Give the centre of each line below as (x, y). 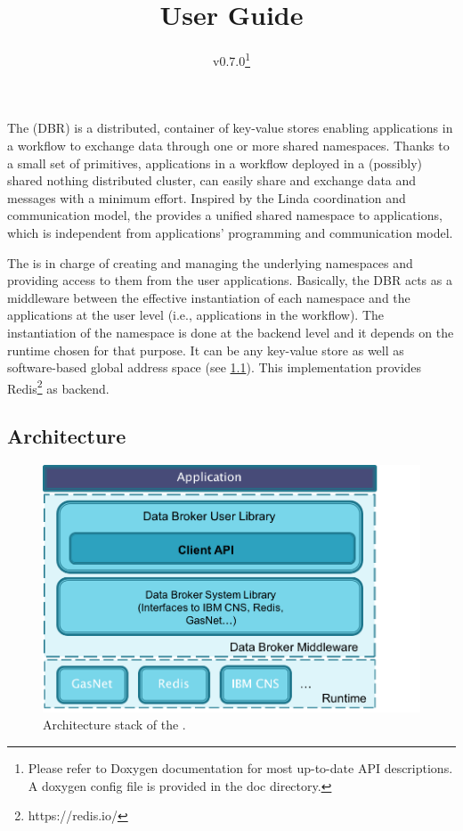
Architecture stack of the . (114, 725)
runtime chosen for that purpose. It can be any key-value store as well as (206, 350)
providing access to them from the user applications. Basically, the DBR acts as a (230, 280)
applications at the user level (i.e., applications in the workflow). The (196, 315)
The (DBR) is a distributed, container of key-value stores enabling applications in (230, 128)
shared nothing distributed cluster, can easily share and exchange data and (212, 180)
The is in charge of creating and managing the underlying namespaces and (210, 262)
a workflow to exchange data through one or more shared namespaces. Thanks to (228, 145)
